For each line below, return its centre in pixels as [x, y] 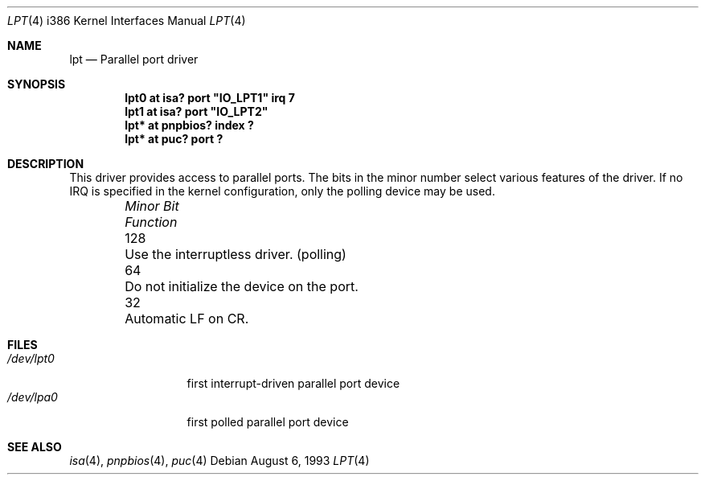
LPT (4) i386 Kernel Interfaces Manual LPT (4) [127, 21]
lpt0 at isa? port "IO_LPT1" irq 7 [210, 98]
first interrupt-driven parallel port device [293, 383]
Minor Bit [152, 206]
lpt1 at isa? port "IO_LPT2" [197, 111]
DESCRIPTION [46, 164]
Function [151, 222]
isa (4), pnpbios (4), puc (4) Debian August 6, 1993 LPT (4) [219, 460]
